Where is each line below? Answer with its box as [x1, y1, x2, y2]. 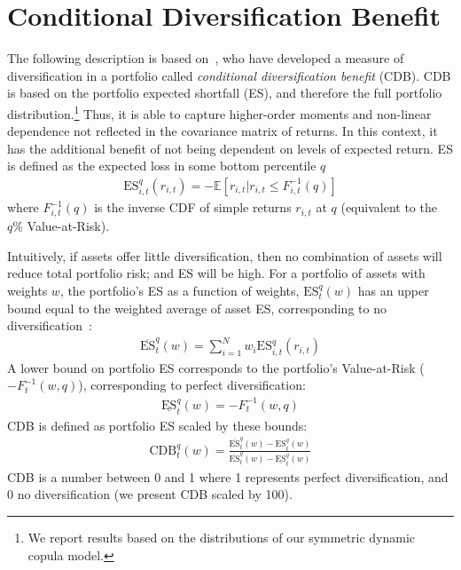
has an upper [357, 281, 429, 299]
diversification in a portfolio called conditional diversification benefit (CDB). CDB [7, 66, 451, 84]
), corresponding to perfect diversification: [78, 376, 306, 394]
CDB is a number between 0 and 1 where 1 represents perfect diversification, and [7, 467, 449, 486]
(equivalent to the [340, 198, 437, 217]
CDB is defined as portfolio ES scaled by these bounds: [7, 416, 308, 434]
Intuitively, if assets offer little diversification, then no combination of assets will [7, 246, 442, 265]
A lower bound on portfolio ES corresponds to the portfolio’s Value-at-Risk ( [7, 358, 425, 376]
